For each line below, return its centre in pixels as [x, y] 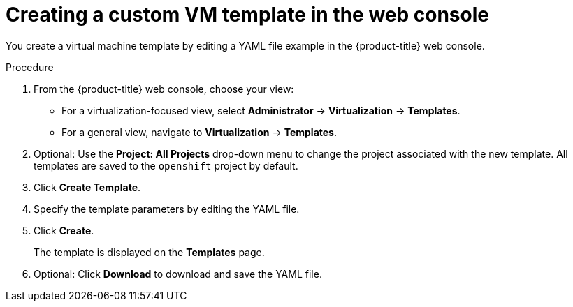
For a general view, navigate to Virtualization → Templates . [200, 132]
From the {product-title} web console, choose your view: [164, 89]
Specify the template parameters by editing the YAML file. [167, 209]
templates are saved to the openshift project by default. [166, 165]
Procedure [30, 67]
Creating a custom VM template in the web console [247, 15]
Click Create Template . [87, 187]
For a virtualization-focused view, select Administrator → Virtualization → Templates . [261, 110]
